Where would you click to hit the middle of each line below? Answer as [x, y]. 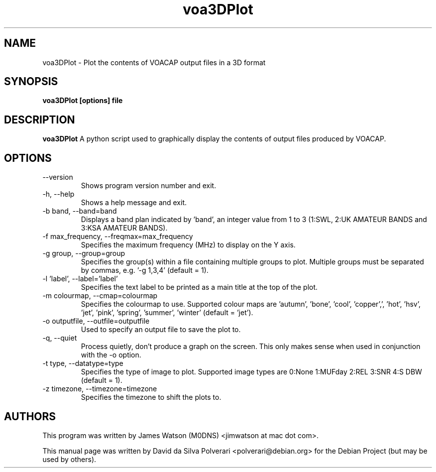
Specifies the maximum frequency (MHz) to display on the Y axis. [188, 245]
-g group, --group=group [84, 253]
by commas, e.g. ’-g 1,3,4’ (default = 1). [145, 270]
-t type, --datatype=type [83, 363]
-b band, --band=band [80, 211]
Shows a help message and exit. [134, 203]
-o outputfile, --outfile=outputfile [96, 321]
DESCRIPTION [40, 119]
